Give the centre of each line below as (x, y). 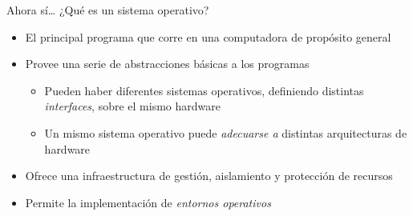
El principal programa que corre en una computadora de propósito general (208, 36)
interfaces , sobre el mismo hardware (132, 106)
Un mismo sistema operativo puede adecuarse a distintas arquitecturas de (226, 132)
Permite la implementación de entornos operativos (148, 202)
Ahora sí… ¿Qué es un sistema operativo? (108, 10)
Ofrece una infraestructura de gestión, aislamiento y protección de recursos (209, 176)
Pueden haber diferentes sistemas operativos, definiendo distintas (204, 90)
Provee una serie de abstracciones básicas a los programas (167, 64)
